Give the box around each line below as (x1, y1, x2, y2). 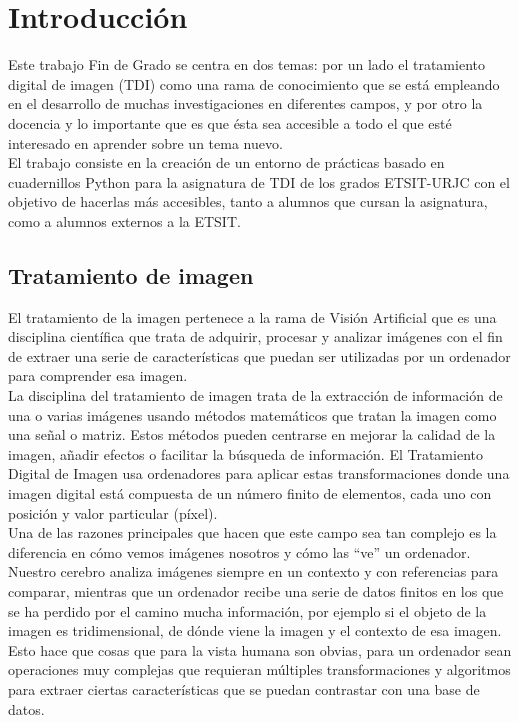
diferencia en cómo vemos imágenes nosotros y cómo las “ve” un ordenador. (8, 541, 471, 562)
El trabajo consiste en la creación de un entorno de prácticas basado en (8, 152, 445, 173)
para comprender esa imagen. (8, 365, 188, 386)
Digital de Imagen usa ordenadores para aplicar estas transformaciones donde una (8, 463, 510, 484)
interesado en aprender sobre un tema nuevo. (8, 132, 283, 153)
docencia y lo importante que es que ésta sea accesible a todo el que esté (8, 112, 452, 133)
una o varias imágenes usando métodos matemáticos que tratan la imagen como (8, 404, 497, 425)
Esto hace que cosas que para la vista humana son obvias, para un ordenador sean (8, 639, 512, 660)
